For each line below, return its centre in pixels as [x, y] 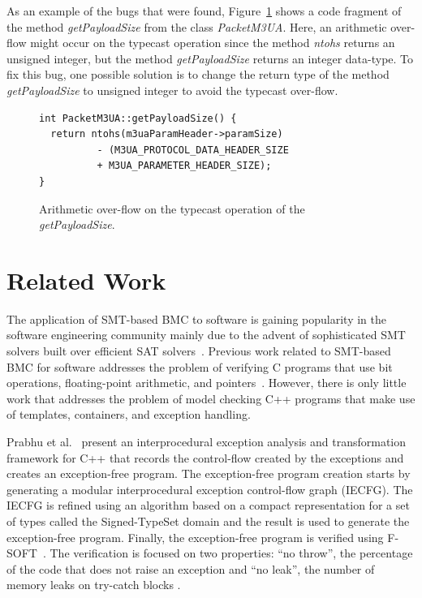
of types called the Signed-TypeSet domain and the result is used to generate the [208, 521]
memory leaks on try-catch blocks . [94, 585]
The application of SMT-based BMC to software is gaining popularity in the [196, 318]
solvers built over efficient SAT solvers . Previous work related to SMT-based [199, 351]
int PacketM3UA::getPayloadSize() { [138, 118]
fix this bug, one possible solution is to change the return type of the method [198, 74]
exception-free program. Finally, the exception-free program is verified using [195, 537]
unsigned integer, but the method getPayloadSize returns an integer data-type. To [210, 58]
